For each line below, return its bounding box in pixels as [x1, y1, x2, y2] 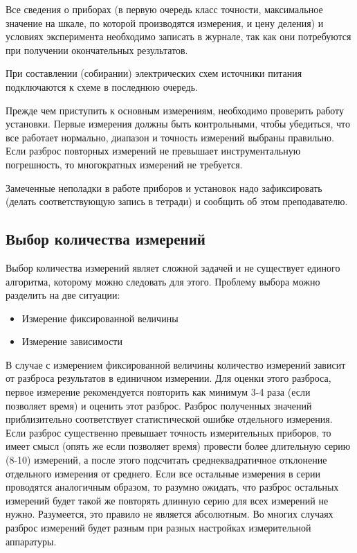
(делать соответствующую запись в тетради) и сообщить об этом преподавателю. [6, 194, 348, 209]
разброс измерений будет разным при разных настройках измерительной [6, 520, 311, 535]
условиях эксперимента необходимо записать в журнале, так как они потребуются [6, 29, 351, 44]
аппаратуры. [6, 534, 57, 548]
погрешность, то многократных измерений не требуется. [6, 157, 243, 171]
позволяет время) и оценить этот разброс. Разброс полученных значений [6, 398, 312, 412]
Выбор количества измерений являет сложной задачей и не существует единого [6, 260, 340, 274]
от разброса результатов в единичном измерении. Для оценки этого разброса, [6, 371, 331, 385]
